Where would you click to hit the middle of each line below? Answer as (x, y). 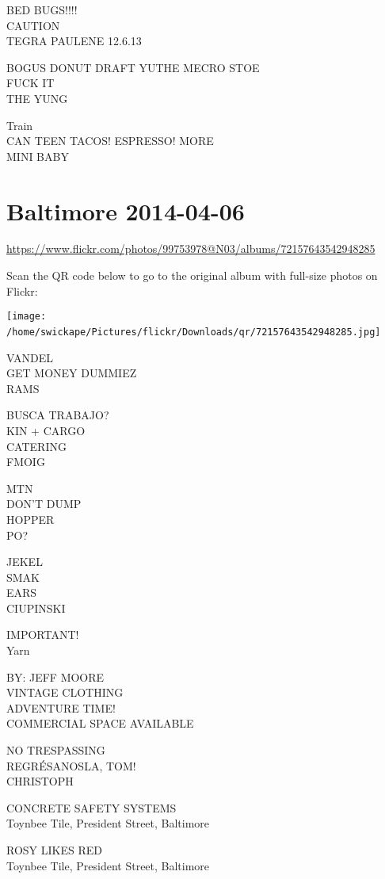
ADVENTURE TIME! (61, 707)
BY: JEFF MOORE (55, 676)
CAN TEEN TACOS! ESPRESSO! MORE (110, 141)
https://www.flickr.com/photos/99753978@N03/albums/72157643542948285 (191, 248)
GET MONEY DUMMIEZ (72, 373)
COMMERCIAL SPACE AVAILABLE (100, 723)
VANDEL (30, 357)
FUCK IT (30, 83)
